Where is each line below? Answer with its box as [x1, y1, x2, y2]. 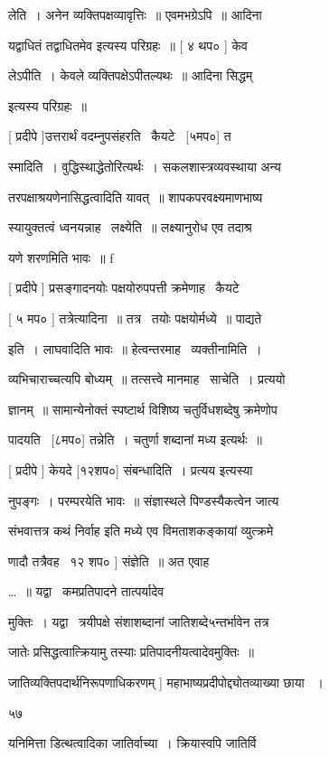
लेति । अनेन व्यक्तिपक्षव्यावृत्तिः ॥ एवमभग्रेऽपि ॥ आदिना [8, 5, 262, 23]
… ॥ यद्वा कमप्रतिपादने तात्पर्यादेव [8, 582, 164, 601]
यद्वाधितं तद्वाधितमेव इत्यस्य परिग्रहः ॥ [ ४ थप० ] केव [8, 35, 248, 54]
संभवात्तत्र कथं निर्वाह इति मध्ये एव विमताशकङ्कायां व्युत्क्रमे [8, 521, 274, 540]
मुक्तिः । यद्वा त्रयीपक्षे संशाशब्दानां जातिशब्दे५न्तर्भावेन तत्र [8, 612, 269, 631]
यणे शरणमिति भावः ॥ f [8, 248, 114, 266]
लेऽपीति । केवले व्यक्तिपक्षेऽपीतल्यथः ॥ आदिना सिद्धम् [8, 66, 253, 85]
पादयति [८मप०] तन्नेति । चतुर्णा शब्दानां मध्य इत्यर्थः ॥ [8, 430, 263, 449]
